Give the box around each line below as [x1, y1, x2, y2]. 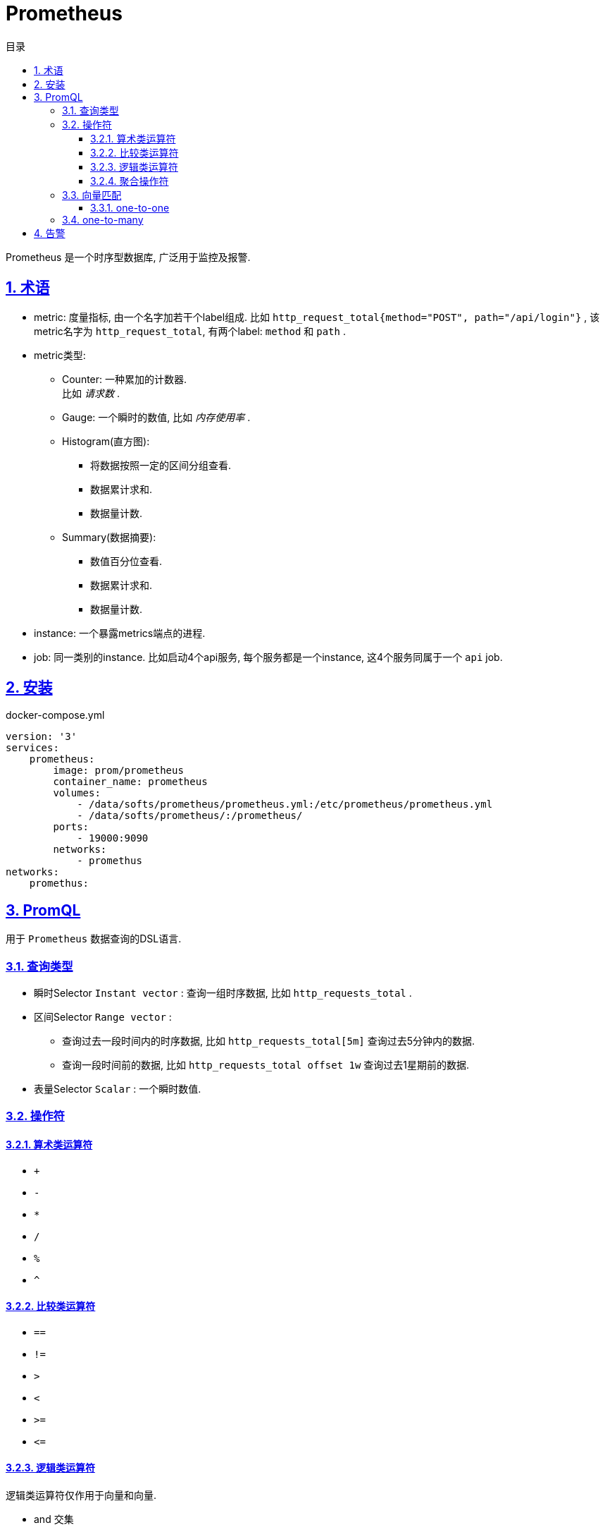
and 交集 [34, 1513, 74, 1526]
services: [6, 742, 59, 754]
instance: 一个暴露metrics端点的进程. [34, 626, 206, 639]
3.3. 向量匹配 [62, 188, 122, 201]
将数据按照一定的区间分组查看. [90, 459, 232, 471]
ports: [53, 821, 89, 833]
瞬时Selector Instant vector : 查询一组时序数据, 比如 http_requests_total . [34, 987, 412, 1000]
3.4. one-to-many [62, 213, 144, 226]
